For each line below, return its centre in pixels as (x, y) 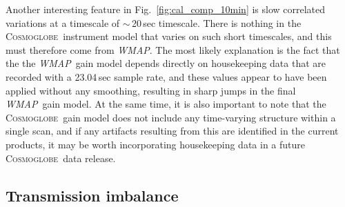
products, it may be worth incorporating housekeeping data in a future (156, 144)
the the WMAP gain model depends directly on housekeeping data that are (166, 63)
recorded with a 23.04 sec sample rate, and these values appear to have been (166, 76)
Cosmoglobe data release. (61, 158)
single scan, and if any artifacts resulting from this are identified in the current (172, 131)
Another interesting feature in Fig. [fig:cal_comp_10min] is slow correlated (166, 9)
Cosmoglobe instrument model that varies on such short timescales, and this (169, 36)
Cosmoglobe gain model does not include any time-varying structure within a (171, 117)
